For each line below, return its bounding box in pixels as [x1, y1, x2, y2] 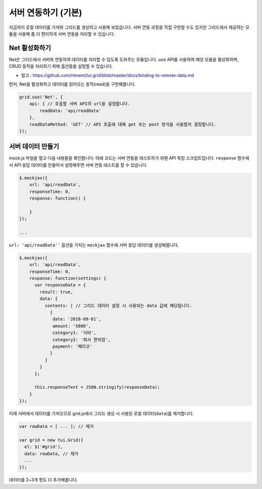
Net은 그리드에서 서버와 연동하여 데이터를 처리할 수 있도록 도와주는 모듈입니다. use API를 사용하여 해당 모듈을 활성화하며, [9, 56, 239, 62]
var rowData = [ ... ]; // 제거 [19, 424, 94, 429]
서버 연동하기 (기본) [9, 7, 82, 18]
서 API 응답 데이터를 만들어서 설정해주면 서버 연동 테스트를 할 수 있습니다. [9, 162, 148, 168]
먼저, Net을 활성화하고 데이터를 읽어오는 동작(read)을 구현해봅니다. [9, 81, 136, 87]
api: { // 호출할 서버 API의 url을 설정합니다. [29, 101, 131, 107]
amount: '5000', [52, 323, 91, 328]
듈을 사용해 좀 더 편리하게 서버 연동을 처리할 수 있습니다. [9, 31, 115, 36]
